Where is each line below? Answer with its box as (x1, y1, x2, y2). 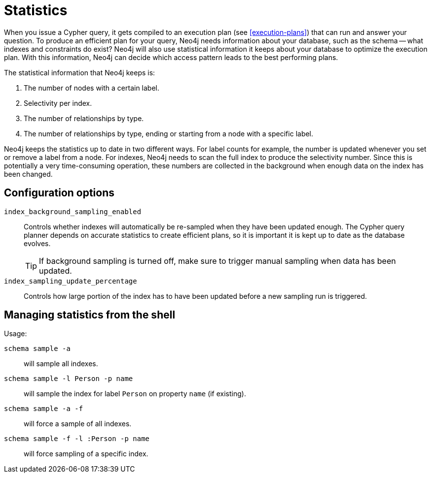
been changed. (4, 169, 53, 178)
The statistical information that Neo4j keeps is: (4, 68, 155, 77)
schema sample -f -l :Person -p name (4, 435, 150, 443)
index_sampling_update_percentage (4, 277, 137, 285)
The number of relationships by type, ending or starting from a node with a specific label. (24, 129, 314, 138)
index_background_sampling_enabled (4, 207, 142, 216)
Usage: (4, 329, 27, 338)
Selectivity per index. (24, 98, 92, 107)
